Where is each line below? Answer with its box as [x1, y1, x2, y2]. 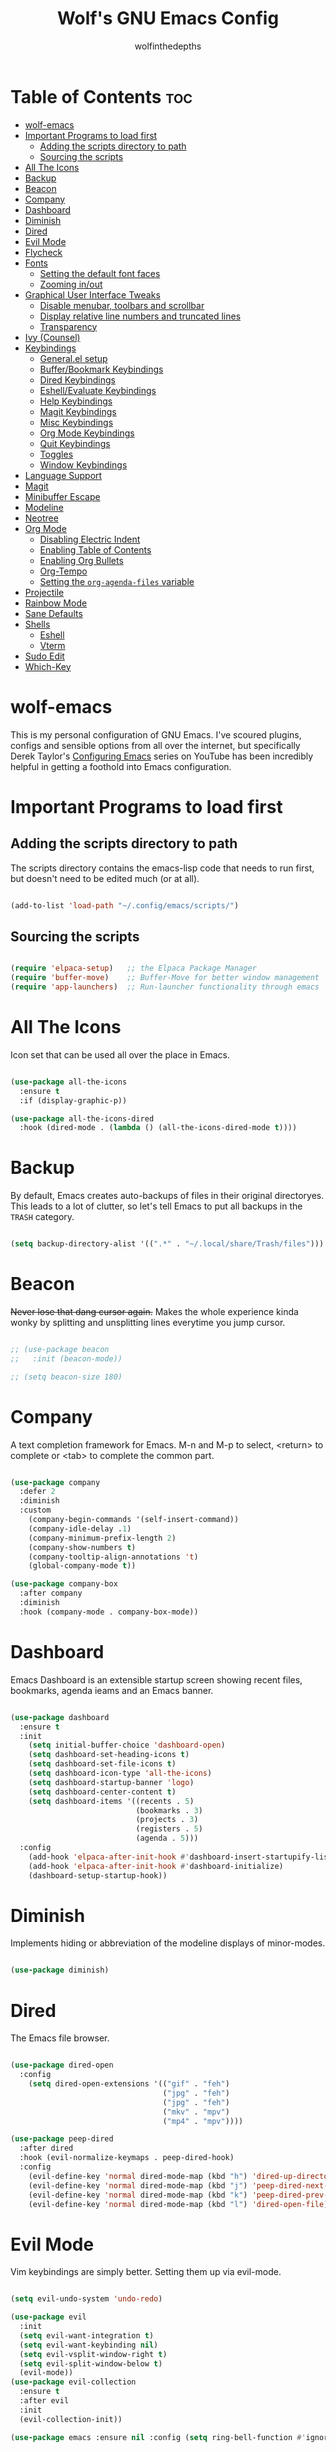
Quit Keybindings [39, 437, 111, 449]
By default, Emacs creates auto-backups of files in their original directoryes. [10, 1190, 325, 1202]
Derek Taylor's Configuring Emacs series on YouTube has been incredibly [10, 750, 314, 762]
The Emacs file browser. [10, 2032, 110, 2044]
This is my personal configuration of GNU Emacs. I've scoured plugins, [10, 728, 302, 741]
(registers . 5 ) [135, 1824, 203, 1834]
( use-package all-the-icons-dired [10, 1113, 155, 1124]
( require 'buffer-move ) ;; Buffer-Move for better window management [10, 973, 320, 983]
